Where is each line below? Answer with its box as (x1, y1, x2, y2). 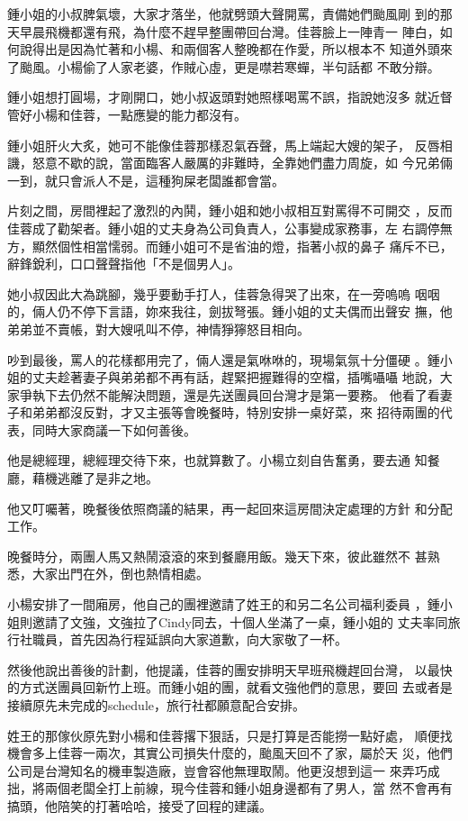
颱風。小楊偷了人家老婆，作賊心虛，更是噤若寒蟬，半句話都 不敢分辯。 (19, 57, 440, 76)
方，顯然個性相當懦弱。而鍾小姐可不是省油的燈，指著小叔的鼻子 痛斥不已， (7, 236, 453, 255)
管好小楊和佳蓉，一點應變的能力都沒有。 (7, 105, 247, 123)
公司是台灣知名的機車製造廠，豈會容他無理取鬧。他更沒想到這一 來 (7, 761, 402, 780)
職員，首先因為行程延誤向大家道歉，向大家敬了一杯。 (31, 630, 347, 649)
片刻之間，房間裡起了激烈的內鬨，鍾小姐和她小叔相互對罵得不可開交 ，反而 (7, 201, 453, 220)
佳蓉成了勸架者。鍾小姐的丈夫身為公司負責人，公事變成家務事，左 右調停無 (7, 218, 453, 237)
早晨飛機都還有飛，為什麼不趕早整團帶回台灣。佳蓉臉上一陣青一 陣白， (19, 22, 440, 41)
